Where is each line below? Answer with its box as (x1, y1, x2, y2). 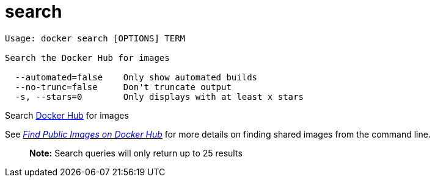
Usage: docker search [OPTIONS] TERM (5, 33, 186, 43)
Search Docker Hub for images (5, 110, 129, 121)
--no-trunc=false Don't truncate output (15, 82, 232, 92)
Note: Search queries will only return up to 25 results (29, 147, 243, 158)
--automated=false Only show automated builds (15, 72, 258, 82)
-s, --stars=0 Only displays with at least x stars (15, 91, 304, 102)
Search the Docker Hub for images (5, 52, 170, 63)
